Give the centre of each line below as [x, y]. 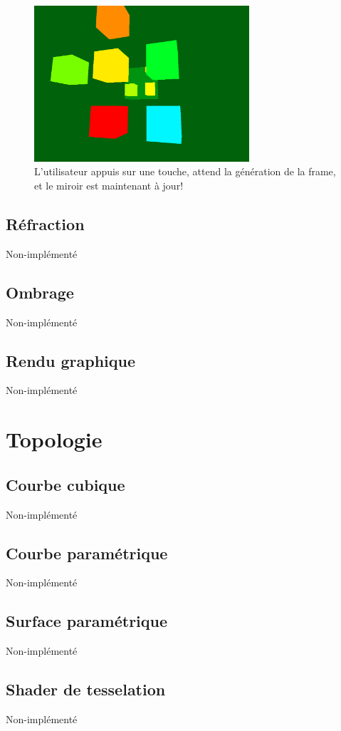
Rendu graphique [71, 360]
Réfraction [45, 223]
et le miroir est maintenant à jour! [109, 185]
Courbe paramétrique [87, 553]
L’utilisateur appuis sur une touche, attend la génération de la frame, [185, 171]
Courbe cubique [65, 484]
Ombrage [40, 292]
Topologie [54, 439]
